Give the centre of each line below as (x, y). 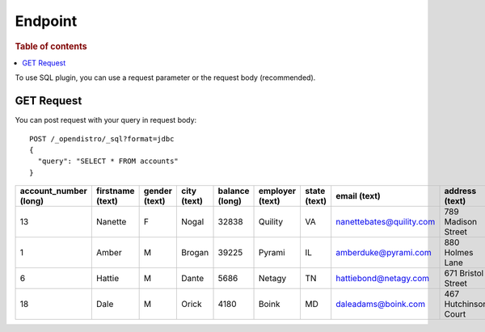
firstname (115, 191)
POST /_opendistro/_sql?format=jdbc (102, 139)
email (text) (358, 196)
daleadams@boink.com (381, 305)
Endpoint (46, 21)
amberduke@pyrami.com (384, 253)
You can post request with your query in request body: (106, 120)
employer (278, 191)
